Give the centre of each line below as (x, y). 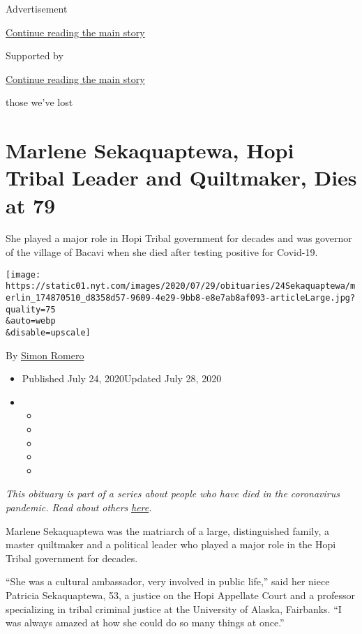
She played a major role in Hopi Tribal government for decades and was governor (179, 238)
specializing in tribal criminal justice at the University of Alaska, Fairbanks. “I (174, 609)
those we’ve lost (39, 102)
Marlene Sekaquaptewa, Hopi (150, 150)
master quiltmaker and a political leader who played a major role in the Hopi (171, 544)
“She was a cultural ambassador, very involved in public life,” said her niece (168, 581)
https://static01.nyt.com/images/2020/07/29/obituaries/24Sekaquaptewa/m (181, 286)
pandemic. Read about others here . (79, 507)
